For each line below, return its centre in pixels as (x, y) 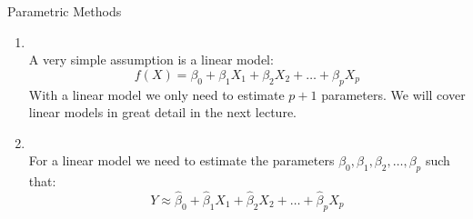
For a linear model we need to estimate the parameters (181, 160)
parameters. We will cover (393, 94)
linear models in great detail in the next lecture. (162, 112)
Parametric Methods (65, 11)
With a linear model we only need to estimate (156, 94)
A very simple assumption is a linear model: (151, 60)
